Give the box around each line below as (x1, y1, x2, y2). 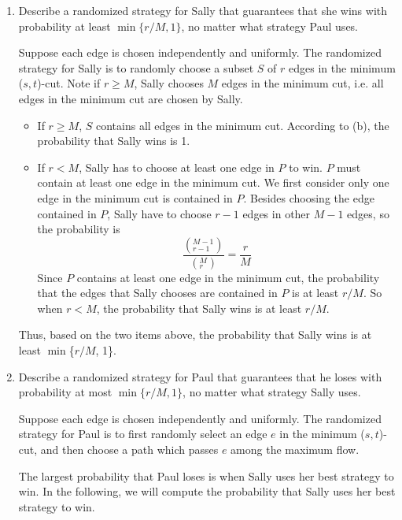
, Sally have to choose (107, 205, 212, 221)
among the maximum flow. (231, 440, 360, 457)
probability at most (18, 384, 112, 400)
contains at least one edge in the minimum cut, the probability (76, 269, 380, 285)
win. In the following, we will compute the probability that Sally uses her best (18, 483, 396, 500)
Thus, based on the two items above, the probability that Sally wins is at (18, 326, 372, 343)
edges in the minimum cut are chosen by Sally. (18, 90, 243, 106)
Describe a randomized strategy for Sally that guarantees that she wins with (18, 2, 388, 18)
